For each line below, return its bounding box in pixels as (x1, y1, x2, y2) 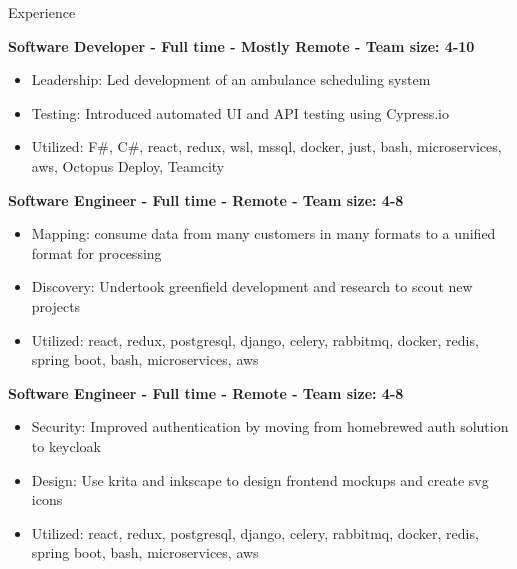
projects (31, 295, 81, 316)
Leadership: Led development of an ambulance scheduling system (31, 69, 431, 90)
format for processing (31, 242, 162, 263)
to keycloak (31, 435, 102, 456)
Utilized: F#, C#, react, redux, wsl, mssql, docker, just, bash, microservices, (31, 136, 502, 157)
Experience (8, 2, 76, 22)
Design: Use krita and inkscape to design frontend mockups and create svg (31, 469, 489, 490)
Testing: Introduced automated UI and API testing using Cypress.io (31, 102, 449, 123)
